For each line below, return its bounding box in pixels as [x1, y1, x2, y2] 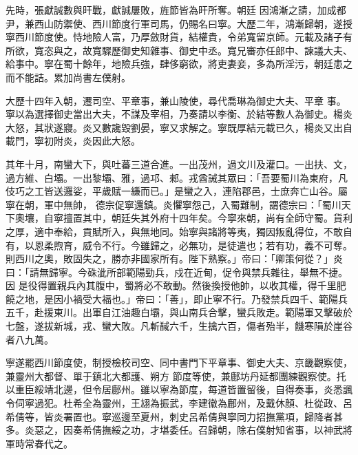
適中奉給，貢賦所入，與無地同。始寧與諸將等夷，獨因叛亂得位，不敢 [34, 224, 343, 238]
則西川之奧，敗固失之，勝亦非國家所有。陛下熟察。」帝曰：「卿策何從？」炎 [6, 251, 343, 266]
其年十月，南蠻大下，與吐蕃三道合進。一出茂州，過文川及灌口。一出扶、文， [6, 156, 352, 171]
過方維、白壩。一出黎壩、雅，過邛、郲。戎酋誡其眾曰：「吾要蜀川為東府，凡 [6, 170, 348, 184]
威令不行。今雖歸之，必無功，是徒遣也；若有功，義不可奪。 [82, 237, 352, 252]
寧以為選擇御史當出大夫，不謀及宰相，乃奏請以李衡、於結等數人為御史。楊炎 [6, 107, 352, 121]
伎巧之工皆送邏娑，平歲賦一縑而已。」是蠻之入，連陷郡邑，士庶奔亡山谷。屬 [6, 184, 348, 198]
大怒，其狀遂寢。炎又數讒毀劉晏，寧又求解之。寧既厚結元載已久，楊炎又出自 [6, 120, 352, 134]
